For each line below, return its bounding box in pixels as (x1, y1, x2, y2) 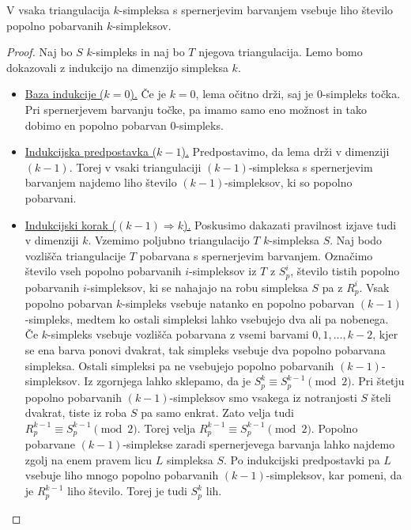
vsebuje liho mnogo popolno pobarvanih (25, 467, 219, 483)
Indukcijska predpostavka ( (25, 143, 157, 160)
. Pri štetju (351, 373, 405, 389)
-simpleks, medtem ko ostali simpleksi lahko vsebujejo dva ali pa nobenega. (25, 310, 389, 327)
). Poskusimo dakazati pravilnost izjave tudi (183, 216, 397, 233)
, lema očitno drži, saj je (195, 85, 314, 102)
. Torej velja (137, 419, 196, 436)
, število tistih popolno (290, 263, 400, 279)
